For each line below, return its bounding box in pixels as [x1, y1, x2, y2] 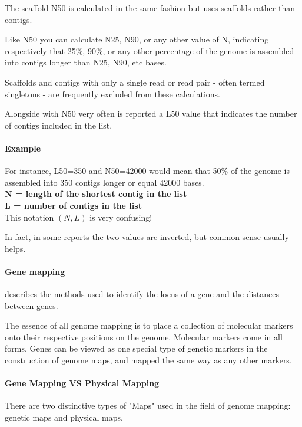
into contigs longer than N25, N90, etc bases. [5, 56, 167, 68]
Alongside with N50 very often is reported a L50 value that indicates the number [5, 107, 297, 120]
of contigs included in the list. [5, 119, 112, 131]
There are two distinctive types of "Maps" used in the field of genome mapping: [5, 399, 291, 412]
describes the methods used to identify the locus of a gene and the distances [5, 288, 280, 300]
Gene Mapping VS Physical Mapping [5, 377, 160, 389]
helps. [5, 242, 26, 254]
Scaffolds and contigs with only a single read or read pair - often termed [5, 75, 265, 88]
